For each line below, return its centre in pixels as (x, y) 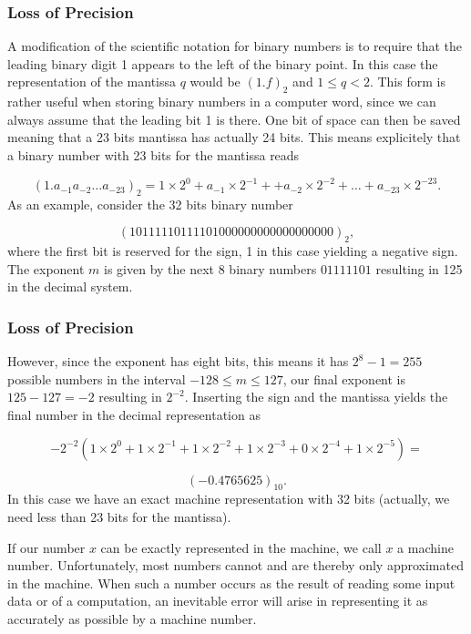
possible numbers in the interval (97, 378)
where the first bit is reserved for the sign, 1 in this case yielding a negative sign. (233, 251)
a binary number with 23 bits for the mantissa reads (154, 154)
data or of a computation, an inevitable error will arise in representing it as (218, 601)
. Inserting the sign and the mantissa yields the (316, 397)
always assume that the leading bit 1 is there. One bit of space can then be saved (234, 119)
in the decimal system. (70, 286)
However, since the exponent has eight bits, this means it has (178, 361)
